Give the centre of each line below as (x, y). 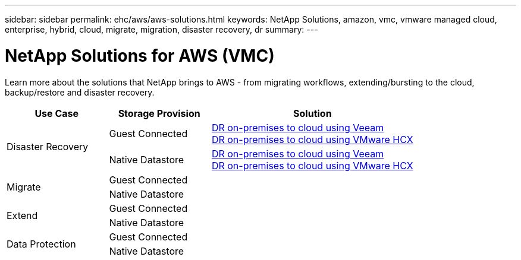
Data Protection (41, 244)
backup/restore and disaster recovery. (80, 92)
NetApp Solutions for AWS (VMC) (140, 56)
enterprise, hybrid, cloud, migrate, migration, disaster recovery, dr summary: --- (161, 29)
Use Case (57, 113)
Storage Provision (159, 113)
